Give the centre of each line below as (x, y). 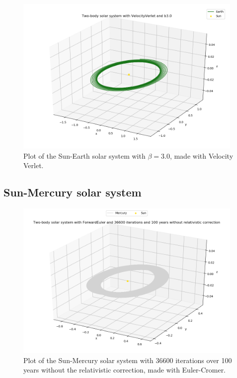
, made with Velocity (201, 155)
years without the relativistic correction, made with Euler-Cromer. (125, 370)
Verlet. (34, 165)
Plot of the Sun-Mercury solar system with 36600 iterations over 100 (128, 360)
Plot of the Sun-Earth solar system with (84, 155)
